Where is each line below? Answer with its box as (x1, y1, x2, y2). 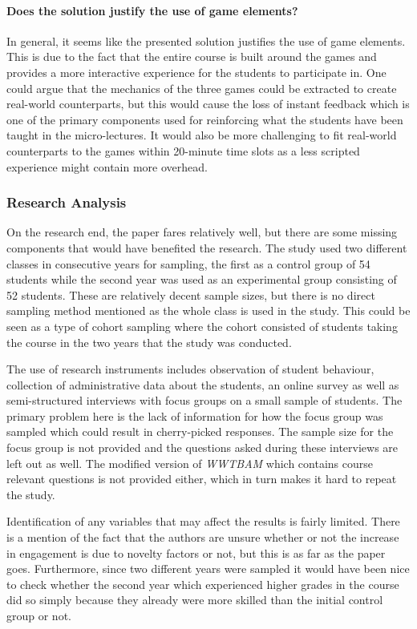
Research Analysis (6, 192, 127, 212)
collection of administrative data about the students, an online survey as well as (6, 376, 399, 393)
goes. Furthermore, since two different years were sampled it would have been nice (6, 560, 410, 577)
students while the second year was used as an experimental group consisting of (6, 271, 397, 288)
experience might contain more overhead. (6, 158, 208, 175)
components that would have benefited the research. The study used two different (6, 239, 407, 256)
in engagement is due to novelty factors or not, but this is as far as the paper (6, 544, 386, 561)
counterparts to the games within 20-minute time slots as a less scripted (6, 142, 360, 159)
